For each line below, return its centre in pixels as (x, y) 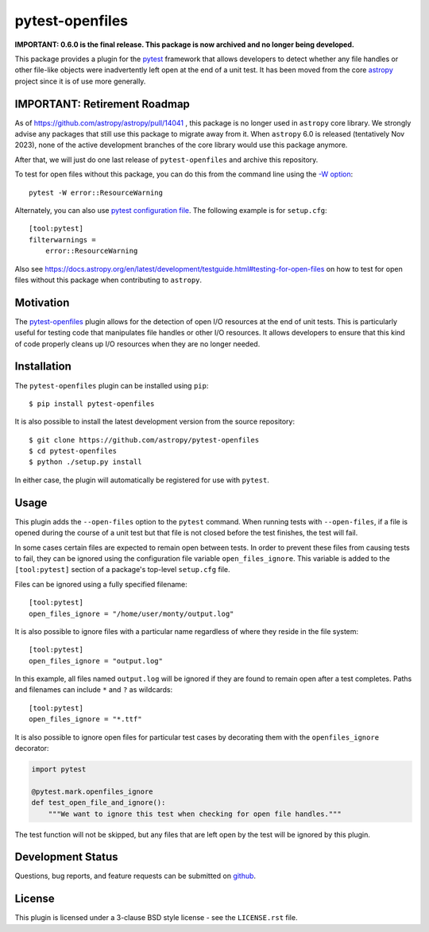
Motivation (42, 302)
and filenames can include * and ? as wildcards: (94, 690)
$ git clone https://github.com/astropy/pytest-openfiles (144, 440)
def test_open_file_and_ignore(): (99, 803)
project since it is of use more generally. (80, 81)
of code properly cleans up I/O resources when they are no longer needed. (137, 344)
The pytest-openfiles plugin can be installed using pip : (112, 385)
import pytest (59, 770)
